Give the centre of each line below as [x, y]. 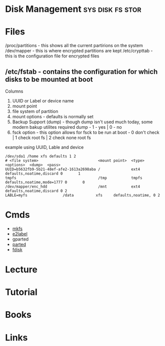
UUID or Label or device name [43, 100]
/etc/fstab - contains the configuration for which [82, 72]
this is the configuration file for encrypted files [52, 56]
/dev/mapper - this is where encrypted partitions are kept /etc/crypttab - [79, 51]
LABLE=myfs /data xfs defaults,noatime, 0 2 [83, 195]
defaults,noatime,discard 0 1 [43, 173]
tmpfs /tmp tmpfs [74, 178]
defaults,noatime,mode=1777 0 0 [45, 182]
